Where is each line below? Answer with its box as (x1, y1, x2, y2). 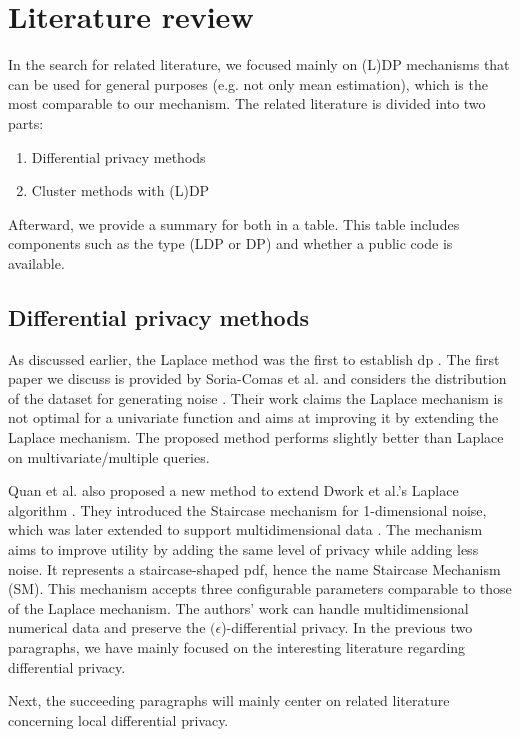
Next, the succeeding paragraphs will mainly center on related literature (8, 690, 450, 711)
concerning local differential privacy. (8, 709, 229, 730)
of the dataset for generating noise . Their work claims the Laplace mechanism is (8, 387, 503, 408)
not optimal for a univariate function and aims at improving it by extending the (8, 407, 499, 428)
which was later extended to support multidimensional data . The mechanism (8, 519, 483, 540)
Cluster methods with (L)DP (31, 180, 210, 201)
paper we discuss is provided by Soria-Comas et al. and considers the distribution (8, 368, 507, 389)
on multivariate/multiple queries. (8, 446, 210, 467)
